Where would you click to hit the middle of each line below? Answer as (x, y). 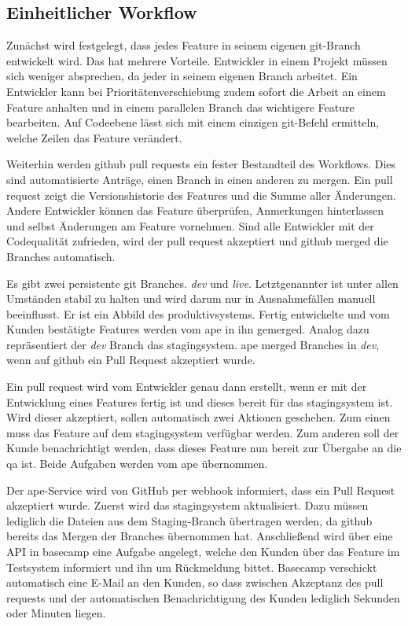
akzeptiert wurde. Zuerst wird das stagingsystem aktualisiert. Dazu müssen (187, 505)
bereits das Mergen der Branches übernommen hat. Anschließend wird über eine (200, 536)
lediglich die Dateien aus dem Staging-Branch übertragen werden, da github (189, 520)
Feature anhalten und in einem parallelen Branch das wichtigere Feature (180, 107)
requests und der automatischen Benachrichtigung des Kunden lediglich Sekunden (203, 597)
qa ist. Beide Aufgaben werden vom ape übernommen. (137, 464)
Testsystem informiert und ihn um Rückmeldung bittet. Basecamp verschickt (192, 567)
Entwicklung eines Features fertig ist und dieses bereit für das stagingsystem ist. (200, 401)
